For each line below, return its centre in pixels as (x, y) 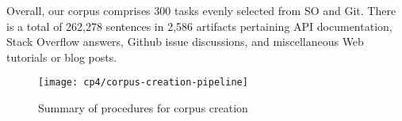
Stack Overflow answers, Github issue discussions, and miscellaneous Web (185, 42)
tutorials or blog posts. (62, 57)
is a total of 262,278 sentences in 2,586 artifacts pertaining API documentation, (199, 26)
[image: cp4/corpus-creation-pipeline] (143, 83)
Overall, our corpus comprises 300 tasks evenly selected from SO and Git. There (201, 10)
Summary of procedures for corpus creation (143, 108)
